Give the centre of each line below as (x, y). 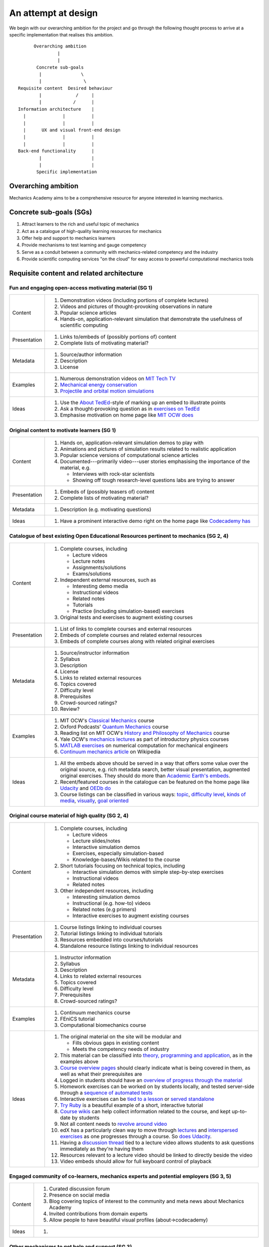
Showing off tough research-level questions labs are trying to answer (154, 480)
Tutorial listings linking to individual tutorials (111, 933)
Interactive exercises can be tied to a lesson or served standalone (137, 1099)
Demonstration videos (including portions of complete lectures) (134, 300)
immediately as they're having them (102, 1149)
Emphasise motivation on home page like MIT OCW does (127, 415)
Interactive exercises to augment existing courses (131, 915)
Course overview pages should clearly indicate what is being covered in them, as (155, 1067)
